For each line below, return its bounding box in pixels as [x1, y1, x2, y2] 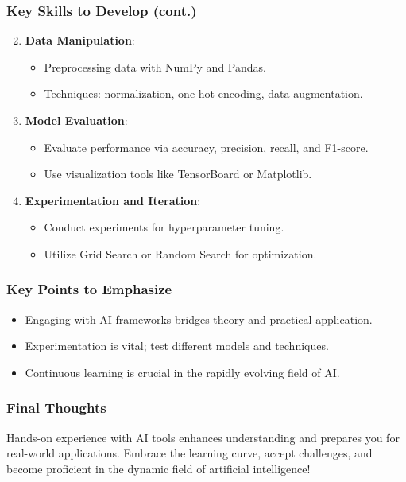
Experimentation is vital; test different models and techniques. [25, 337, 329, 354]
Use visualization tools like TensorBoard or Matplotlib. [44, 165, 312, 182]
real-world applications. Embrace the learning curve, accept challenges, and [6, 445, 373, 461]
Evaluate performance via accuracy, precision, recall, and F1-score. [44, 138, 369, 155]
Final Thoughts [6, 398, 106, 418]
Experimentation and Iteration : [25, 192, 201, 208]
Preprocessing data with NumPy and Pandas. [44, 58, 266, 75]
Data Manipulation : [25, 32, 135, 49]
